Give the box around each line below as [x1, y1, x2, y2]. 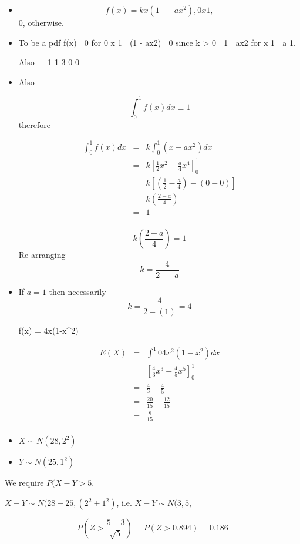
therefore [18, 118, 50, 130]
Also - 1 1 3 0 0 [18, 56, 79, 68]
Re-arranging [18, 249, 66, 261]
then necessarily [49, 285, 106, 297]
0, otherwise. [18, 16, 64, 28]
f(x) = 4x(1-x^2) [18, 324, 79, 337]
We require [5, 476, 44, 489]
